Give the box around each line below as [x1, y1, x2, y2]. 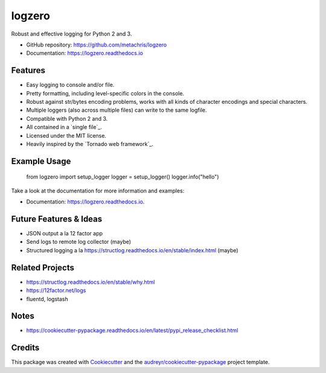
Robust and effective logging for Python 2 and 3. [11, 30, 132, 37]
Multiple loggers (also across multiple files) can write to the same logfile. [26, 106, 207, 114]
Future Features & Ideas [11, 214, 103, 224]
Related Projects [11, 263, 75, 273]
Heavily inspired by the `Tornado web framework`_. [26, 140, 154, 147]
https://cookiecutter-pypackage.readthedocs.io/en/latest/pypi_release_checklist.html [26, 327, 238, 334]
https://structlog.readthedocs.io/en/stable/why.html [26, 278, 155, 285]
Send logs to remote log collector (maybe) [26, 238, 132, 246]
